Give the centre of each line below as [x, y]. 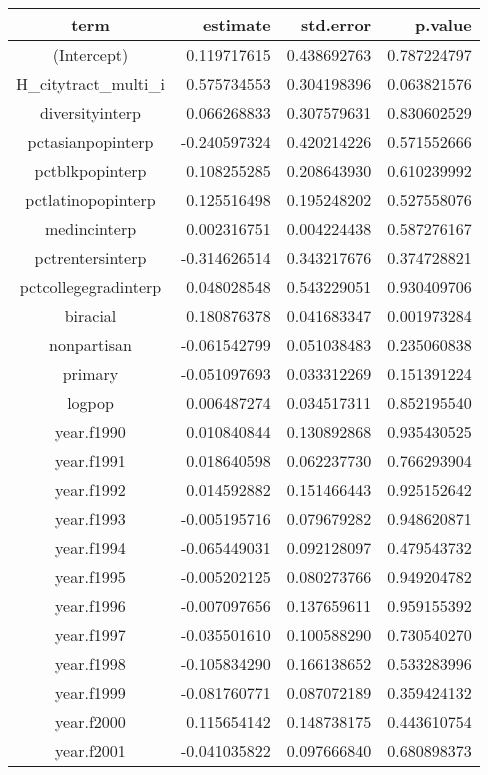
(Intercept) [90, 54]
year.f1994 [90, 547]
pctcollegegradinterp [90, 286]
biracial [90, 315]
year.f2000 [90, 721]
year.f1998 [90, 663]
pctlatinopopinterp [90, 199]
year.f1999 [90, 692]
